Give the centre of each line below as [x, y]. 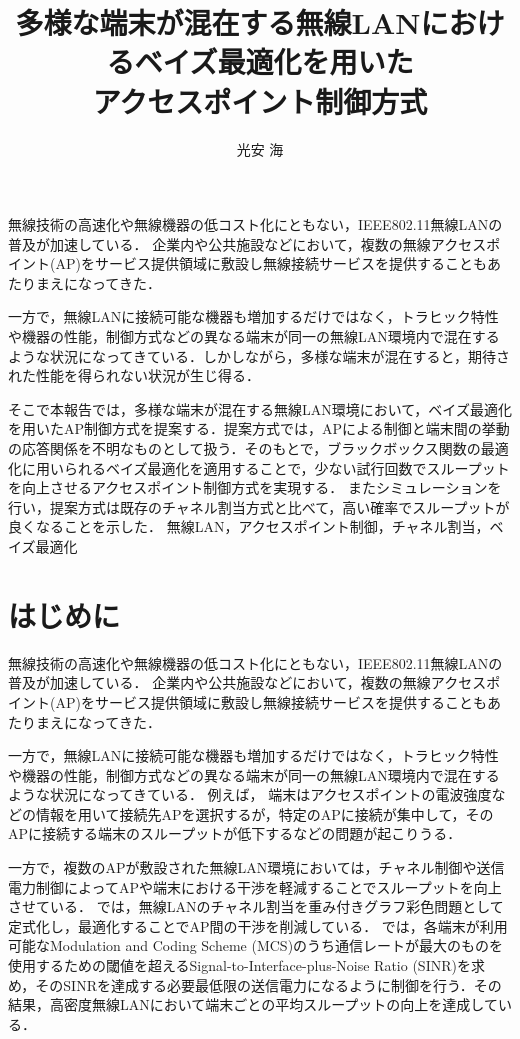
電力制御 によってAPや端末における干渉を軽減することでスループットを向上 [255, 886]
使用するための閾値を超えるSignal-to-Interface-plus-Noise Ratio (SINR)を [239, 965]
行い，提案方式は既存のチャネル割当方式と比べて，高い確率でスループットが [259, 506]
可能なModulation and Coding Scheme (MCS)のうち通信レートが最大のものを [256, 945]
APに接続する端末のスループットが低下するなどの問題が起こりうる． [235, 833]
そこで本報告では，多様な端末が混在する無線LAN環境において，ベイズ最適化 [260, 408]
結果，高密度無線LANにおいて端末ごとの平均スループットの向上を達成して [253, 1004]
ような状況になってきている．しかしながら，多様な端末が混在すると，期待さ [259, 355]
